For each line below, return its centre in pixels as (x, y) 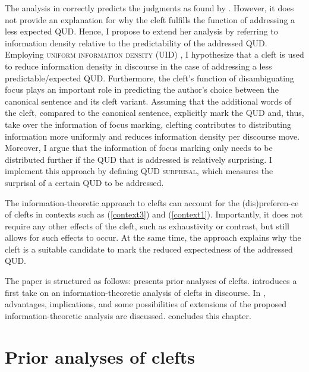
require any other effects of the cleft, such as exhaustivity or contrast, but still (147, 226)
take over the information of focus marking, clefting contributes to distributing (148, 124)
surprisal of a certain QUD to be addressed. (84, 182)
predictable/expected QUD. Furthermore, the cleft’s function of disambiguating (149, 78)
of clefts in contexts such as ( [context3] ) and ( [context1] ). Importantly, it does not (154, 214)
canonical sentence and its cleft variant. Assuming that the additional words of (148, 101)
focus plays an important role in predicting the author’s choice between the (142, 89)
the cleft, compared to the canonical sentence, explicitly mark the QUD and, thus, (154, 113)
